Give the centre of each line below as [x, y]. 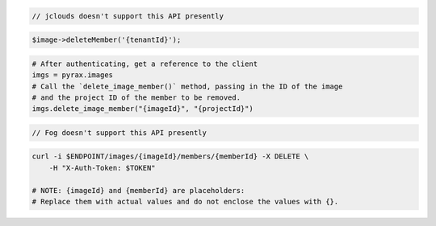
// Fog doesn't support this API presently [119, 132]
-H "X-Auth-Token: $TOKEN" [103, 168]
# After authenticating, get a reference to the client [145, 64]
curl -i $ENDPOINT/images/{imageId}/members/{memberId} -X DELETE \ [170, 156]
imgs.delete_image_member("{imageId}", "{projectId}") [143, 109]
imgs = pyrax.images [72, 75]
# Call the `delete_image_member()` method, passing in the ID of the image [187, 86]
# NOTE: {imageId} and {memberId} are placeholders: [138, 190]
